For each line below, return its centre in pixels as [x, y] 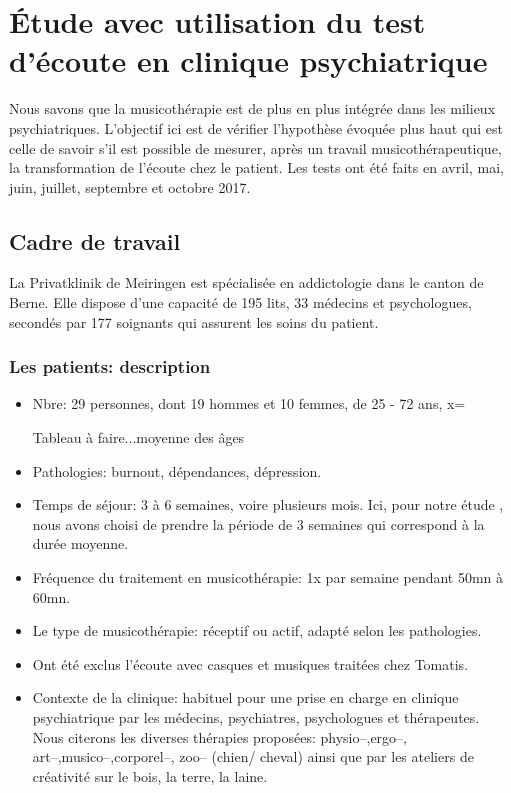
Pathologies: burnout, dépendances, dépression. [177, 470]
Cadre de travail [95, 240]
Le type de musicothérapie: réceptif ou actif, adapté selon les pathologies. [257, 630]
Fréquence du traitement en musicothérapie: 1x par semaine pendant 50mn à [268, 577]
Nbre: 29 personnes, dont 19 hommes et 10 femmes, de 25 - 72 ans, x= [249, 403]
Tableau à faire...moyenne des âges [138, 437]
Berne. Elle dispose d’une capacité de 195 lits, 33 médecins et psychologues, [240, 302]
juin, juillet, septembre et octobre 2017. [130, 186]
